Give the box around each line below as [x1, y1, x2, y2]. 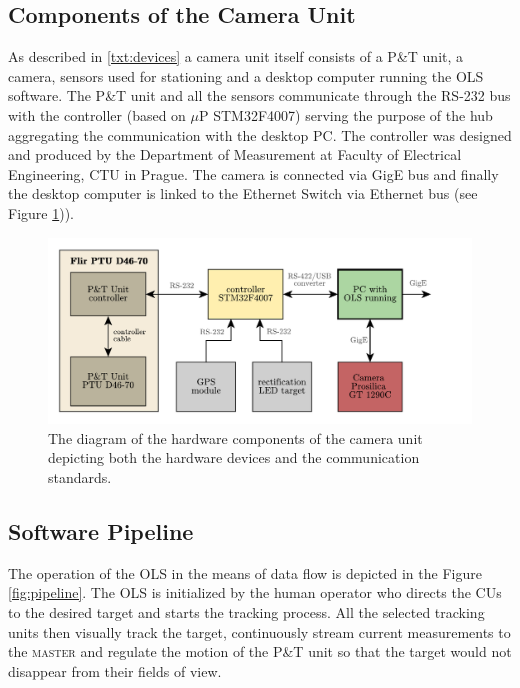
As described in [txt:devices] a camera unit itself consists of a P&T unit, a [8, 46, 464, 67]
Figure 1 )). [8, 202, 74, 223]
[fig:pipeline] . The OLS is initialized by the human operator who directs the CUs [8, 582, 502, 603]
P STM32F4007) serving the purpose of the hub [199, 104, 493, 125]
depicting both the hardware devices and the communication [48, 447, 420, 468]
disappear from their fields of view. [8, 660, 222, 681]
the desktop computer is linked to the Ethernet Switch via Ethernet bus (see [8, 183, 478, 204]
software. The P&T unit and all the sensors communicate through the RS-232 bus [8, 85, 511, 106]
